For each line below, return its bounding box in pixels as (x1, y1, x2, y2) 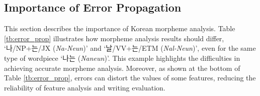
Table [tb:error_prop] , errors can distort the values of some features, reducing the (4, 72, 256, 83)
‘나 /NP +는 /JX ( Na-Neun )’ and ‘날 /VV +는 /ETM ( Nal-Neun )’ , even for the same (4, 43, 256, 53)
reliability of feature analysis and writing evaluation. (4, 82, 165, 92)
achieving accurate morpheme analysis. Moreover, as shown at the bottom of (4, 62, 240, 73)
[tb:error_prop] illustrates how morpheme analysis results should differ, (4, 33, 224, 43)
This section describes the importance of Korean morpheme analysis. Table (4, 23, 235, 34)
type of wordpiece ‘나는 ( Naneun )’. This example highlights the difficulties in (4, 52, 240, 63)
